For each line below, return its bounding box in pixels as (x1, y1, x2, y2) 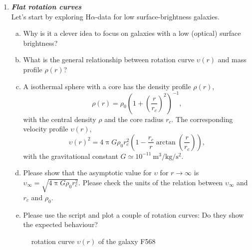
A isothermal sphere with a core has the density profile (23, 81, 191, 91)
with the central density (23, 114, 96, 124)
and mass (218, 54, 247, 65)
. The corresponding (171, 114, 233, 124)
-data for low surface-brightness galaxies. (95, 11, 220, 21)
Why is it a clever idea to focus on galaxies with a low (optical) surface (23, 28, 241, 38)
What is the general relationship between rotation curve (23, 54, 195, 65)
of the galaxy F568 (98, 236, 156, 246)
